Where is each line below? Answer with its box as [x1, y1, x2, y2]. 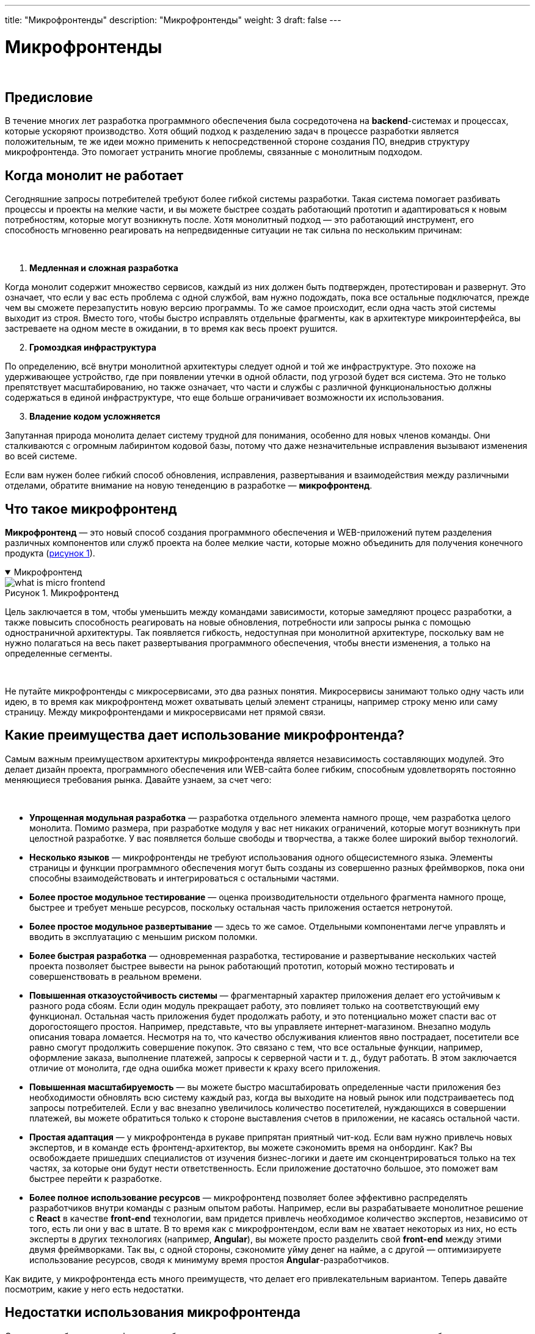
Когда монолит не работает [5, 167, 184, 183]
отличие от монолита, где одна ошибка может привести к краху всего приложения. [29, 1062, 380, 1073]
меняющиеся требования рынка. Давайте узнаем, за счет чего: [5, 774, 272, 785]
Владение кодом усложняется [29, 411, 161, 422]
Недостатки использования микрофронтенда [5, 1305, 301, 1321]
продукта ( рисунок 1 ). [5, 548, 95, 559]
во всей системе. [5, 451, 78, 462]
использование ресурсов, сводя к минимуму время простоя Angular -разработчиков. [29, 1254, 389, 1265]
